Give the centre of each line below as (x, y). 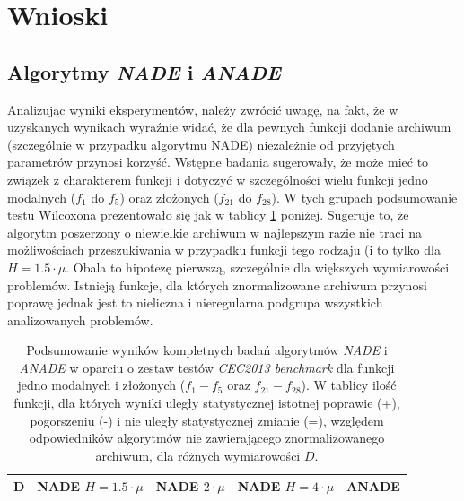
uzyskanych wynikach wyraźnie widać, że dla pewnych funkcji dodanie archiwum (229, 127)
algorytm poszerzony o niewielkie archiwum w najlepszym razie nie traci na (214, 232)
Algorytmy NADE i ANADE (144, 71)
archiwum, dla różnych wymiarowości (198, 455)
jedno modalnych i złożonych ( (101, 385)
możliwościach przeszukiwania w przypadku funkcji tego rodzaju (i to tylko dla (224, 250)
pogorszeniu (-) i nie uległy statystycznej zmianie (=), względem (207, 420)
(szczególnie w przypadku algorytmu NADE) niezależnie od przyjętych (201, 144)
